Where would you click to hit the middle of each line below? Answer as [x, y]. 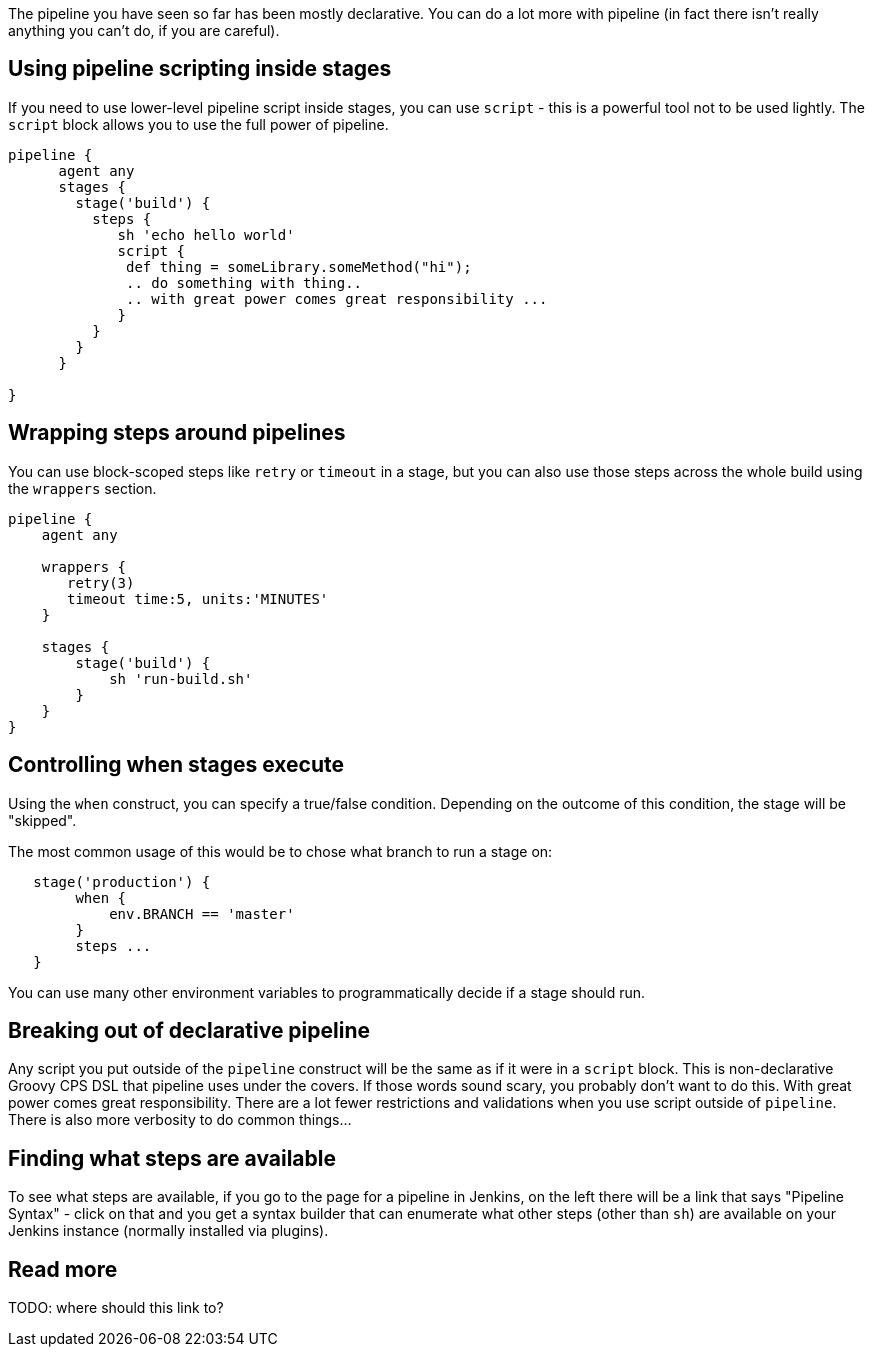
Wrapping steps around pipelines [177, 433]
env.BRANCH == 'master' [202, 913]
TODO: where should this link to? [116, 1308]
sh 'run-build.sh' [181, 678]
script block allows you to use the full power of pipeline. [198, 124]
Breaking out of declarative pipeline [189, 1030]
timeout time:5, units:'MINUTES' [198, 598]
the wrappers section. [82, 488]
